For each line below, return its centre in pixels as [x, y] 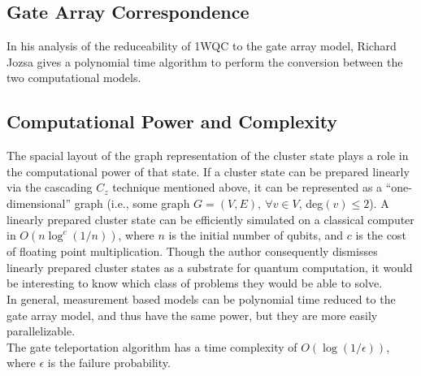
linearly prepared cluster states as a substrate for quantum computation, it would [210, 267]
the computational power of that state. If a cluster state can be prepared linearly [208, 171]
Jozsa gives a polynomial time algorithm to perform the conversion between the [205, 61]
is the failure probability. [109, 363]
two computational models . [74, 78]
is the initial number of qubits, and [256, 235]
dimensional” [39, 203]
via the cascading [50, 187]
